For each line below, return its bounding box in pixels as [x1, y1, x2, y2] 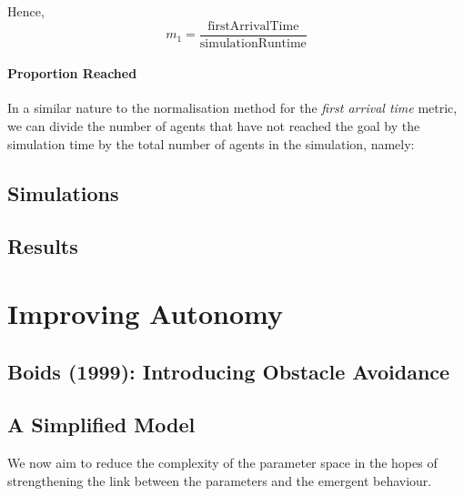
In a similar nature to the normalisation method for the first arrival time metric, [7, 98, 458, 117]
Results [7, 232, 78, 260]
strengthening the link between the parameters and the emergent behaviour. [7, 471, 432, 490]
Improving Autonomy [7, 294, 283, 331]
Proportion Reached [7, 64, 137, 83]
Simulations [7, 178, 119, 207]
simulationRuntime [199, 36, 307, 50]
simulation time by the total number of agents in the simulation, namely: [7, 134, 415, 153]
